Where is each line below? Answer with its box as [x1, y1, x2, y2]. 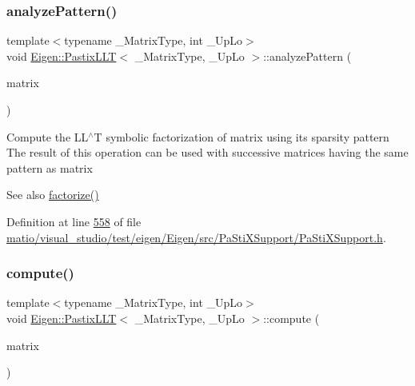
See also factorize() [6, 186, 99, 203]
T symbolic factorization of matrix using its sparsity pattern [94, 128, 389, 145]
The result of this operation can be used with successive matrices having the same [6, 144, 409, 161]
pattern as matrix [6, 159, 93, 176]
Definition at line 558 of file [6, 213, 142, 229]
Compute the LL [6, 128, 89, 145]
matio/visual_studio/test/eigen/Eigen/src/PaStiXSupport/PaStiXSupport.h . [6, 229, 386, 245]
